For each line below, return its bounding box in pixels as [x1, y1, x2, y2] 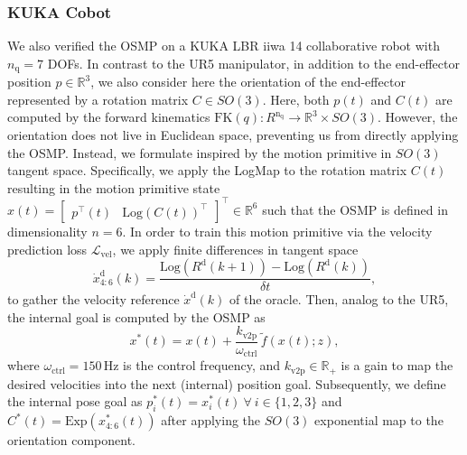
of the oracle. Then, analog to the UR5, [229, 290, 449, 309]
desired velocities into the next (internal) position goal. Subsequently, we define [7, 374, 446, 393]
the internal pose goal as [7, 392, 143, 411]
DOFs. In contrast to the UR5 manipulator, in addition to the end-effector [47, 53, 460, 72]
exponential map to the [314, 411, 444, 430]
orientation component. [7, 431, 136, 450]
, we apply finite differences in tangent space [112, 239, 359, 258]
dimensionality [7, 221, 88, 240]
